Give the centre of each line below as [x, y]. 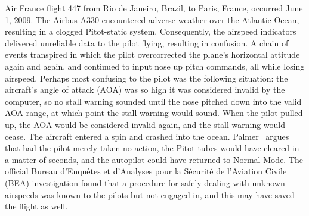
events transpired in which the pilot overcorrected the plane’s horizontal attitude [152, 54]
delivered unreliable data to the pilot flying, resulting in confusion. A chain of [147, 43]
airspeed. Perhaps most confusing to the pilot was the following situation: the [146, 78]
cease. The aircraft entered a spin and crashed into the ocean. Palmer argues [147, 136]
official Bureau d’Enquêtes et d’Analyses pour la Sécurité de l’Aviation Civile [146, 171]
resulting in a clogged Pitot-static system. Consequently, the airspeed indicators [151, 31]
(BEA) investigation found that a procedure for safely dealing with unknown [145, 182]
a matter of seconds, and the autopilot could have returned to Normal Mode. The [154, 159]
